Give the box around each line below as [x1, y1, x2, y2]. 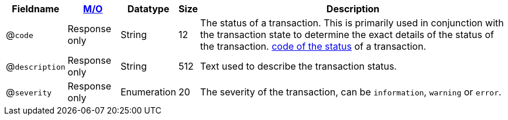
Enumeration [120, 86, 176, 98]
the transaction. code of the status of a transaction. [200, 40, 426, 52]
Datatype [127, 3, 170, 15]
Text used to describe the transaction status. [200, 60, 397, 72]
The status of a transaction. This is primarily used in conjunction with [200, 17, 504, 29]
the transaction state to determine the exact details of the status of [200, 29, 494, 40]
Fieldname [12, 3, 60, 15]
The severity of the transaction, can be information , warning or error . [200, 86, 502, 98]
